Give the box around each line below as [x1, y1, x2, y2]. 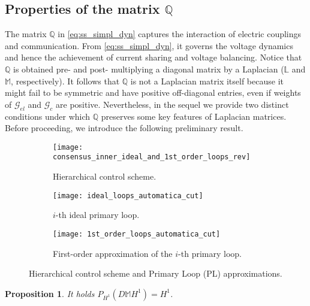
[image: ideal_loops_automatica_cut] [53, 191, 203, 200]
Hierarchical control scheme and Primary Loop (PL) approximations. [29, 267, 282, 280]
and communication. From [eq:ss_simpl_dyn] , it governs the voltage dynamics [5, 39, 293, 51]
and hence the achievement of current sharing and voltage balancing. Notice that [5, 51, 302, 63]
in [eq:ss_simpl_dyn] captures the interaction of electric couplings [58, 28, 302, 40]
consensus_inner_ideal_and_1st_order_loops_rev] [53, 153, 251, 162]
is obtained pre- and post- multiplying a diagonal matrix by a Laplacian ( [13, 62, 284, 75]
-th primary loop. [178, 247, 242, 259]
